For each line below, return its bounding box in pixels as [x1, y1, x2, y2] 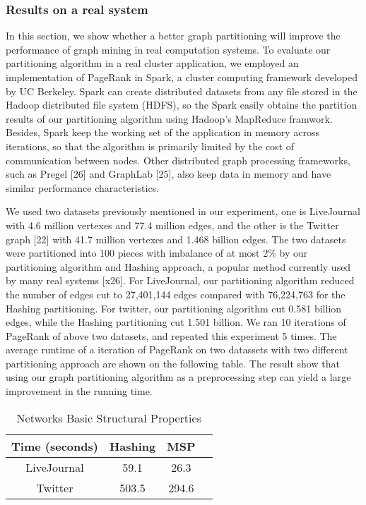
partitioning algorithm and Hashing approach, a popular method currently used [6, 259, 351, 274]
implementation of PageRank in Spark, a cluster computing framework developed [6, 70, 358, 84]
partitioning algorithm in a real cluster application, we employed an [6, 56, 299, 71]
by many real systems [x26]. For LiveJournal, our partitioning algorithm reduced [6, 273, 355, 288]
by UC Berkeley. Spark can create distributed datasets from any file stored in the [6, 83, 358, 98]
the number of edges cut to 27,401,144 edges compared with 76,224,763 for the [6, 286, 346, 301]
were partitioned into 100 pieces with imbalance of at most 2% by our [6, 245, 308, 260]
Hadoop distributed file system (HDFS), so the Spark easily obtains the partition [6, 97, 358, 112]
